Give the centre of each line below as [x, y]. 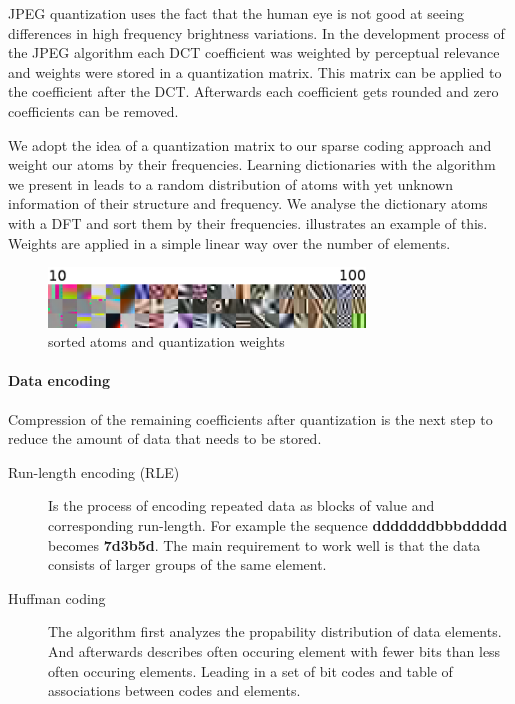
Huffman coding [57, 597]
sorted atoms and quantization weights [166, 341]
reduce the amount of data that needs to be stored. [165, 438]
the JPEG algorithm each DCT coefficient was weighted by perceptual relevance [254, 52]
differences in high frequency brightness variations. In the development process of [256, 32]
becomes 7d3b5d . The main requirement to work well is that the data [264, 544]
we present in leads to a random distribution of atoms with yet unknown [230, 183]
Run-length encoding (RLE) [94, 471]
